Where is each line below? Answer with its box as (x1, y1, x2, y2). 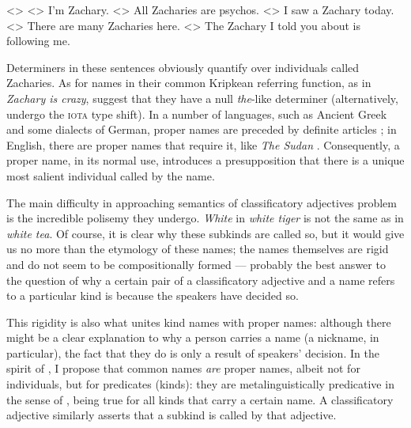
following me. (6, 32, 70, 49)
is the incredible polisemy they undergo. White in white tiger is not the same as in (6, 210, 404, 226)
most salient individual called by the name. (6, 167, 215, 184)
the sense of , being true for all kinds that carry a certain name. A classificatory (6, 391, 394, 407)
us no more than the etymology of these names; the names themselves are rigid (6, 241, 389, 257)
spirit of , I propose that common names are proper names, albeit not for (6, 360, 360, 377)
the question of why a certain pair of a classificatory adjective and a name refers (6, 271, 395, 288)
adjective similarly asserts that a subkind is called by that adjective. (6, 407, 337, 423)
